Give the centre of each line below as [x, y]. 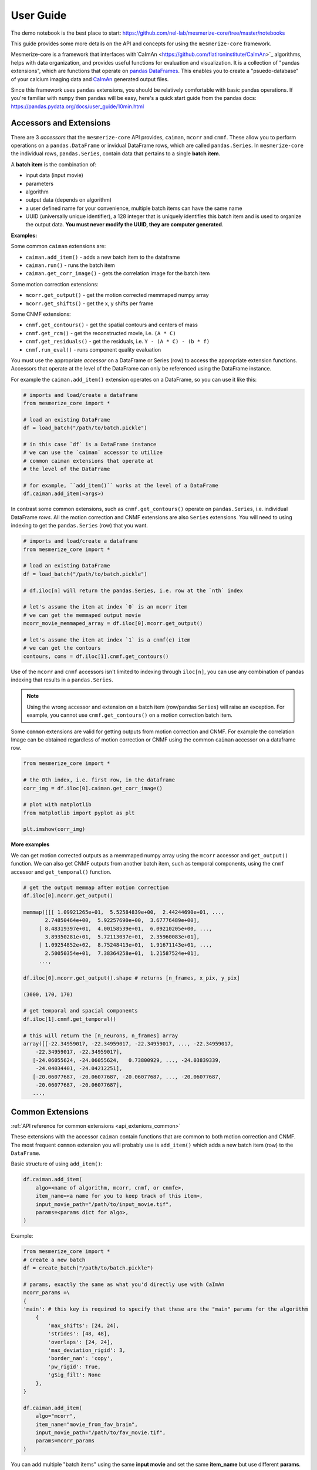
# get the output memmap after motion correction [96, 887]
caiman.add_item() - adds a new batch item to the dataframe [103, 257]
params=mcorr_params [65, 1441]
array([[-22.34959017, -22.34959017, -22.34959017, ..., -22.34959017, [129, 1044]
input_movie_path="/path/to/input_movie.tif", [104, 1204]
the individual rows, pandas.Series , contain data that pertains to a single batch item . [116, 153]
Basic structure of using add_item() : [57, 1164]
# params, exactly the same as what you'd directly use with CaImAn [124, 1284]
